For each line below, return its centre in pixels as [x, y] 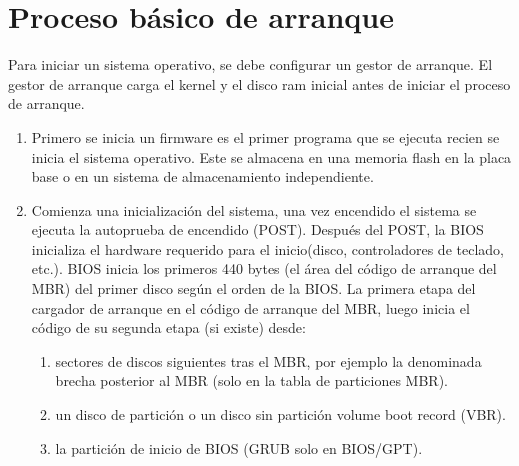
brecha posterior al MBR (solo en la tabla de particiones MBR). [251, 380]
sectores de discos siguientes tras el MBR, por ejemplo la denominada [268, 360]
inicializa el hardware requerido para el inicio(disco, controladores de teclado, [267, 248]
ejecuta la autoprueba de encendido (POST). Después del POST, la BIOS [257, 229]
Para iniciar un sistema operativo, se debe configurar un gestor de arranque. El [250, 64]
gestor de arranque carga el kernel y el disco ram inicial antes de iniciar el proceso [259, 83]
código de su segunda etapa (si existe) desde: [168, 327]
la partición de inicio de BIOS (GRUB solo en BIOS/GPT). [239, 447]
